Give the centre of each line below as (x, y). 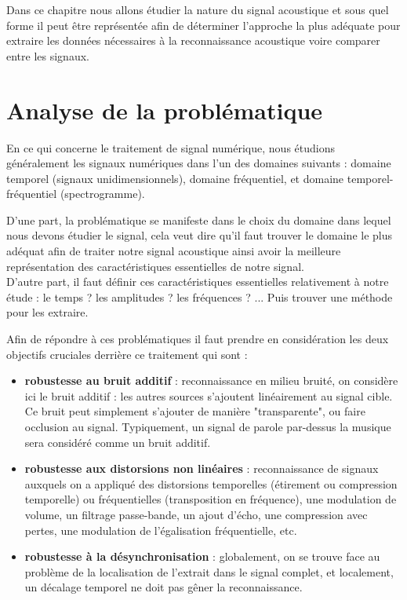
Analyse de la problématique (165, 110)
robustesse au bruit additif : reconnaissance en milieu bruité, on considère (211, 380)
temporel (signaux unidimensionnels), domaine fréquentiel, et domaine (175, 178)
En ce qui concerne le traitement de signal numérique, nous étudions (171, 147)
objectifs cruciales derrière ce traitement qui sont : (127, 354)
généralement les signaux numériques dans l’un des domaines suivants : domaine (199, 163)
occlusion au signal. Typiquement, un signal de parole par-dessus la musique (208, 426)
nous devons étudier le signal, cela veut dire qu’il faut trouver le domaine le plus (200, 235)
